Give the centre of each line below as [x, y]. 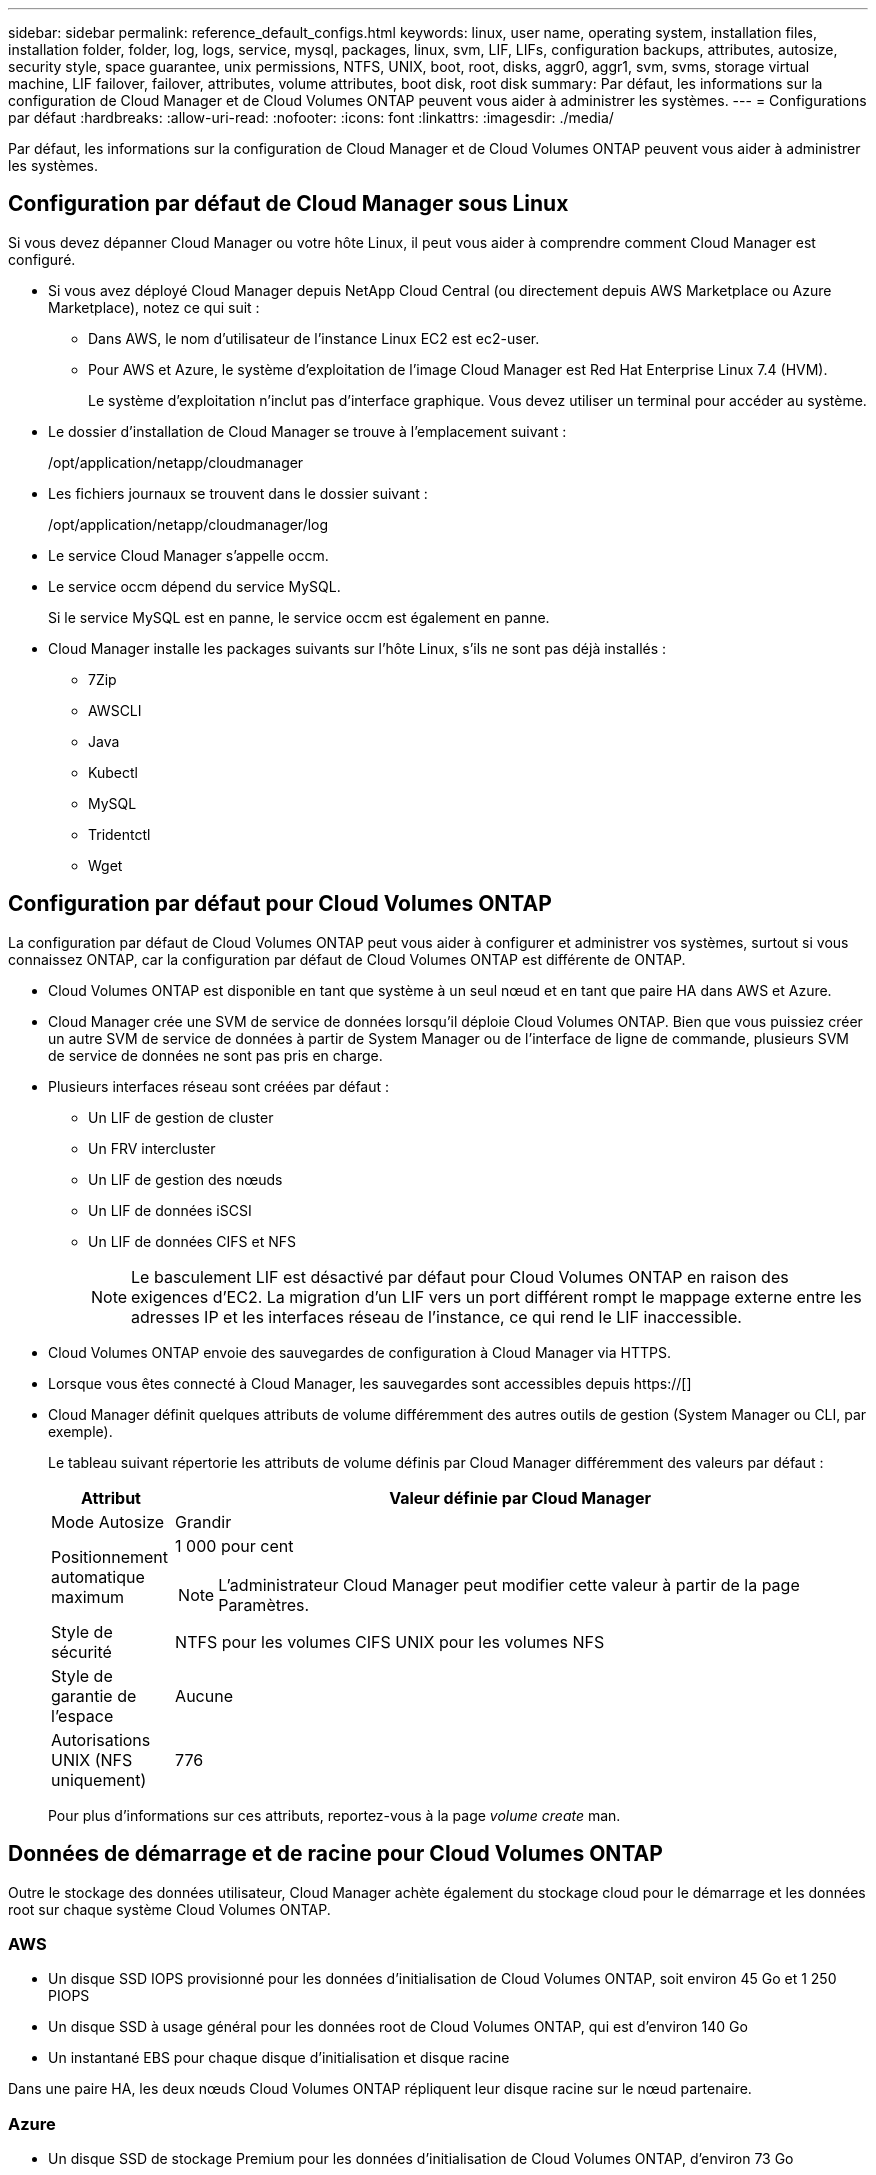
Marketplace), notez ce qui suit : [154, 307]
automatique [98, 1576]
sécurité [81, 1651]
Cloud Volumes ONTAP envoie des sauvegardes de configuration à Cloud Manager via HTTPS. [359, 1352]
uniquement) [99, 1779]
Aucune [204, 1695]
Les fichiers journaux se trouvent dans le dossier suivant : [238, 493]
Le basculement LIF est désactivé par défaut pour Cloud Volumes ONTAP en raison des [460, 1276]
